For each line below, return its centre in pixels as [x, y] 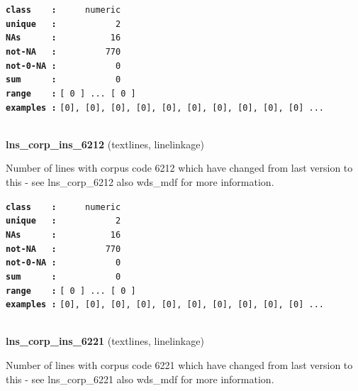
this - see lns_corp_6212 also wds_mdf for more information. [140, 182]
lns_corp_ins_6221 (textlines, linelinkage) [105, 341]
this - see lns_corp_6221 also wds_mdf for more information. [140, 379]
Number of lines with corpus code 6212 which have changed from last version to [179, 168]
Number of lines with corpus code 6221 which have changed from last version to [179, 365]
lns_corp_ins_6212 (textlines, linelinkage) [105, 144]
